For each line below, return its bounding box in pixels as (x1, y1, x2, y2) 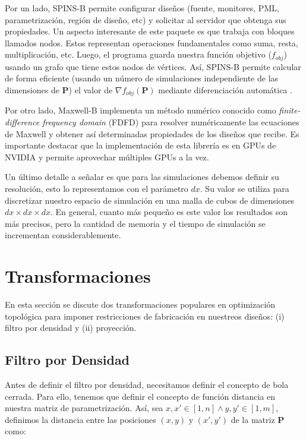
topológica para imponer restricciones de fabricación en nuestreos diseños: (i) (5, 309, 285, 322)
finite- (279, 104, 301, 116)
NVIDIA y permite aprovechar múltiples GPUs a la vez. (5, 150, 209, 163)
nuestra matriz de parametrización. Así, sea (5, 402, 163, 414)
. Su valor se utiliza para (200, 182, 289, 195)
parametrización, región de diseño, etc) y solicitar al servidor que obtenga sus (5, 13, 286, 26)
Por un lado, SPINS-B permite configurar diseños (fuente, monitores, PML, (5, 2, 279, 14)
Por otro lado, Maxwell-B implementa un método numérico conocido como (5, 104, 276, 116)
